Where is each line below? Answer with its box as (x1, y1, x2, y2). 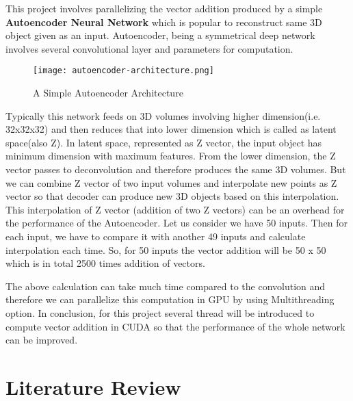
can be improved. (5, 333, 78, 347)
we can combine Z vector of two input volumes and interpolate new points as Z (5, 175, 337, 190)
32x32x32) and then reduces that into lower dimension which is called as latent (5, 122, 337, 136)
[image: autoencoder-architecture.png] (33, 66, 214, 76)
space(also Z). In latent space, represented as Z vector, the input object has (5, 135, 322, 149)
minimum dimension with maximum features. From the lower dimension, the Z (5, 148, 336, 163)
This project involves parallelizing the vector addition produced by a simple (5, 1, 323, 15)
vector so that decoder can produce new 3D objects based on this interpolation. (5, 189, 339, 203)
